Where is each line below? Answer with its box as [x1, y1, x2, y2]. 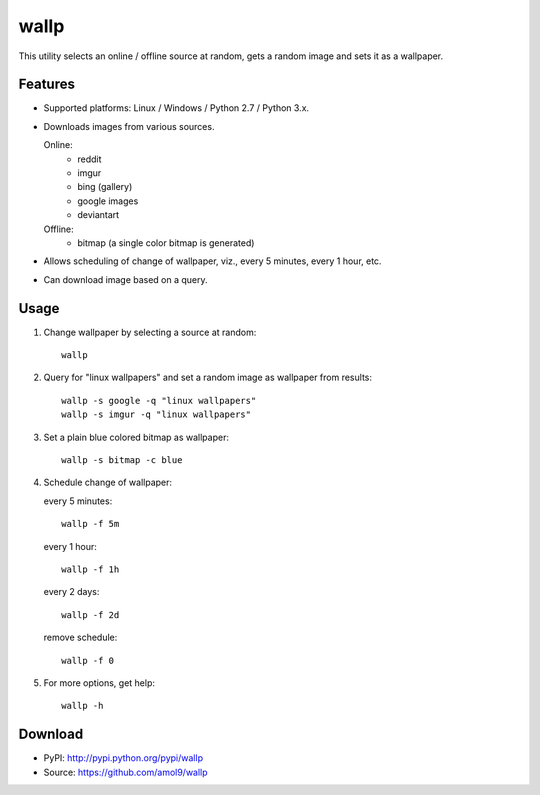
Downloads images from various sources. [43, 120, 215, 132]
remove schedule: [43, 631, 118, 644]
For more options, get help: [43, 676, 155, 689]
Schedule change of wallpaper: [43, 476, 173, 489]
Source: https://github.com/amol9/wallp [43, 766, 209, 778]
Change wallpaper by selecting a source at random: [43, 326, 257, 338]
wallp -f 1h [61, 563, 120, 575]
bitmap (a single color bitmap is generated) [77, 236, 255, 249]
